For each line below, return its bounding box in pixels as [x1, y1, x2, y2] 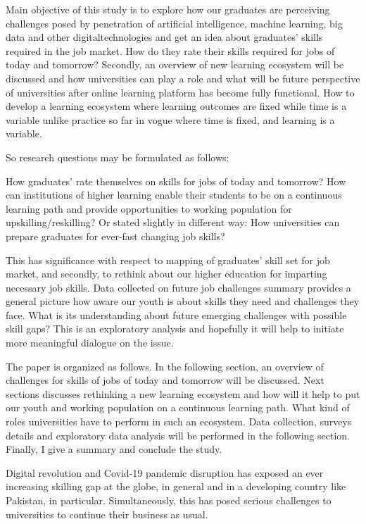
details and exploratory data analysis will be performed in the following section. [6, 428, 350, 442]
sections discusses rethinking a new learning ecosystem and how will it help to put [6, 386, 360, 401]
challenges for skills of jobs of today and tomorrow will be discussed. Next [6, 373, 324, 387]
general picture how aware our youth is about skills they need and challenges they [6, 294, 360, 308]
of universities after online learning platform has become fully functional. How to [6, 85, 355, 99]
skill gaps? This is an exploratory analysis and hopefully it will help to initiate [6, 321, 344, 336]
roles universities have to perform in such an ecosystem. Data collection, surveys [6, 414, 352, 429]
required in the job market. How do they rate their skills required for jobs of [6, 43, 335, 58]
